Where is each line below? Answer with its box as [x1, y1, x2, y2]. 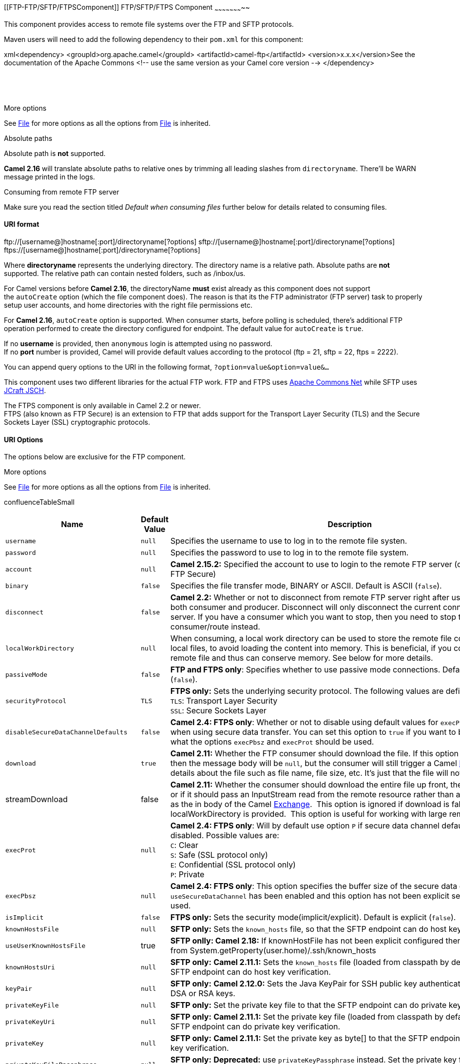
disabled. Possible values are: [170, 830, 279, 841]
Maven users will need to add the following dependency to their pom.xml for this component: [4, 35, 304, 43]
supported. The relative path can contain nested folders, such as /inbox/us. [4, 269, 246, 278]
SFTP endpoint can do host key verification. [170, 967, 331, 977]
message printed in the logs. [4, 172, 95, 181]
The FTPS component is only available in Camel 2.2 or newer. [4, 401, 201, 410]
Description [327, 519, 372, 530]
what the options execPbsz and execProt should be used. [170, 737, 374, 747]
